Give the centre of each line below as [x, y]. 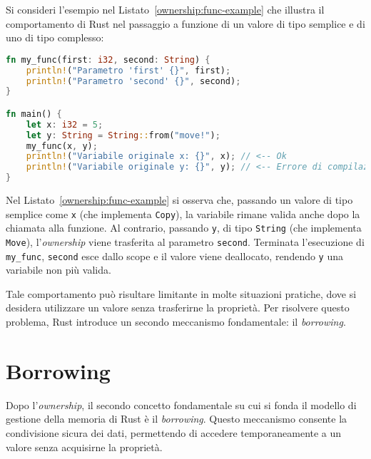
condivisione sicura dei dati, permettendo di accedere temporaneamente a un [174, 432]
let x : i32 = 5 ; [65, 124]
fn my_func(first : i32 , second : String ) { [108, 60]
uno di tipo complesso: [55, 37]
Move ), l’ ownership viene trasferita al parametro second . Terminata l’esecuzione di [185, 241]
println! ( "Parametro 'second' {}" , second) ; [133, 81]
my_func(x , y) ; [62, 146]
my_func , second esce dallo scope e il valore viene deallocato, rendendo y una [175, 256]
